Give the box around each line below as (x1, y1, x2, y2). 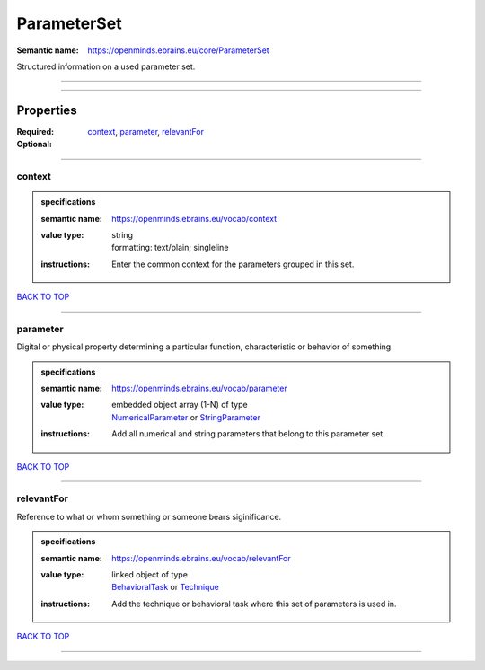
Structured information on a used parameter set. (16, 61, 196, 72)
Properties (16, 102, 77, 118)
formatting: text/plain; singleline (111, 242, 229, 253)
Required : (16, 126, 54, 137)
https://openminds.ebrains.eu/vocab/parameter (111, 383, 287, 394)
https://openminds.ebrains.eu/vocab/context (111, 213, 278, 224)
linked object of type (111, 569, 189, 579)
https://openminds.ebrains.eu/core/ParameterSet (87, 45, 269, 56)
